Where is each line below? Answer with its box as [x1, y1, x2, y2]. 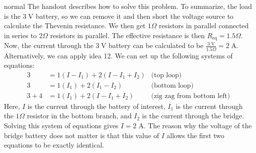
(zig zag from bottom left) [151, 92, 230, 100]
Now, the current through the [4, 40, 93, 51]
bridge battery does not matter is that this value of [4, 130, 159, 140]
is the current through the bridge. [142, 110, 244, 121]
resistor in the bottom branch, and [27, 110, 132, 121]
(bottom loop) [151, 82, 194, 89]
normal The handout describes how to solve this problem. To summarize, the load [4, 1, 252, 11]
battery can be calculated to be [108, 40, 204, 51]
